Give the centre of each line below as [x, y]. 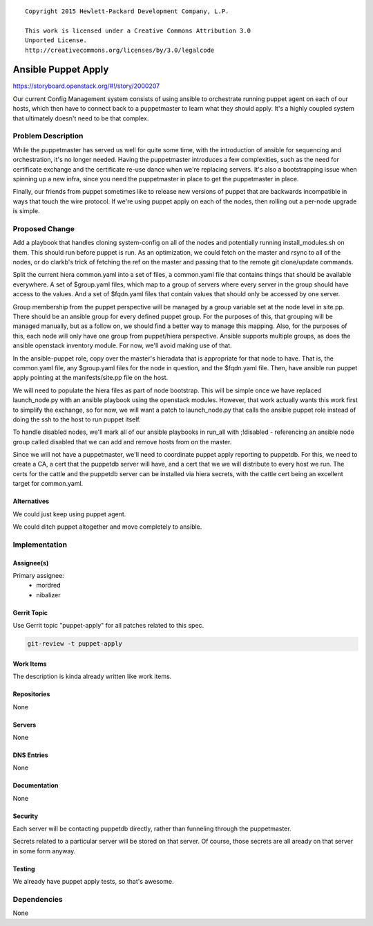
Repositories [31, 694]
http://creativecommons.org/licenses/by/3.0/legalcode [120, 50]
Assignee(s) [31, 563]
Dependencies [38, 900]
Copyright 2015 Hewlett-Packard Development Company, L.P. [127, 11]
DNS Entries [30, 755]
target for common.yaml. [48, 484]
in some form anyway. [44, 851]
